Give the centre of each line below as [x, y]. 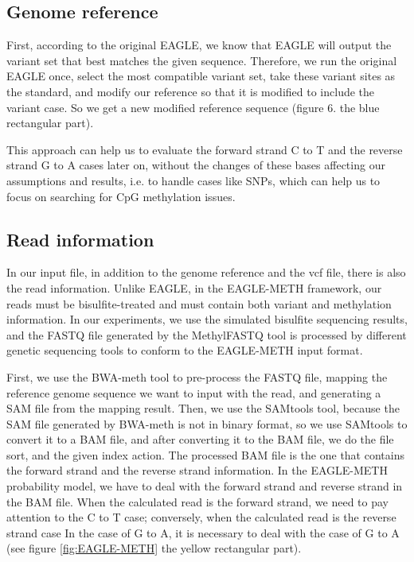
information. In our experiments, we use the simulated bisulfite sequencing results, [207, 319]
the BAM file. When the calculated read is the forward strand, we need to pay [197, 501]
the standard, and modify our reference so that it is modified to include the [191, 91]
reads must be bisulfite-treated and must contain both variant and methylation [199, 303]
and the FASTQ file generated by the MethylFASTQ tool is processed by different [207, 334]
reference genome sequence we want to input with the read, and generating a [194, 392]
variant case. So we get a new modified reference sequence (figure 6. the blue [193, 107]
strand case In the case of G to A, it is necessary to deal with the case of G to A [203, 532]
